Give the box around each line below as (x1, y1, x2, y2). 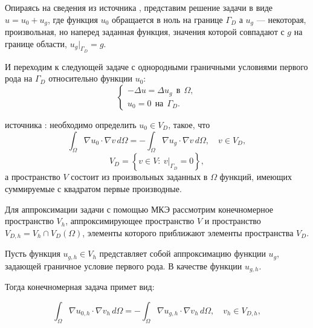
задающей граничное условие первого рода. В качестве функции (5, 259, 242, 272)
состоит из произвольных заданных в (71, 170, 208, 183)
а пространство (5, 170, 60, 183)
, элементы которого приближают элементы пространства (82, 226, 294, 239)
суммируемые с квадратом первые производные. (5, 182, 182, 195)
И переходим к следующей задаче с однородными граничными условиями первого (5, 60, 308, 72)
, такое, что (168, 118, 210, 131)
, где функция (47, 13, 98, 25)
